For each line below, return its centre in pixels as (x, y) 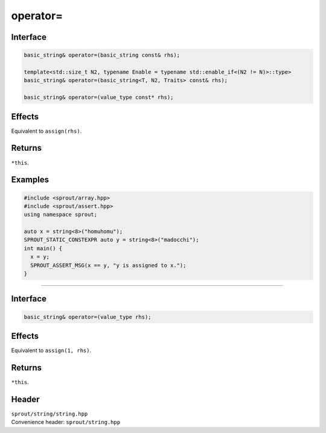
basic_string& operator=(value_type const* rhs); (99, 97)
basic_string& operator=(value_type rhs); (88, 317)
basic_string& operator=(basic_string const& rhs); (102, 55)
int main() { (43, 248)
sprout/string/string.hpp (50, 414)
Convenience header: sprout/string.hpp (66, 422)
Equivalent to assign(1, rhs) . (51, 350)
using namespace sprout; (61, 215)
